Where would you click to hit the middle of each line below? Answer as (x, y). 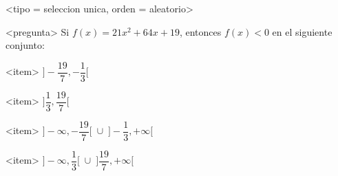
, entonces (200, 31)
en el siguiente (302, 31)
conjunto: (25, 45)
